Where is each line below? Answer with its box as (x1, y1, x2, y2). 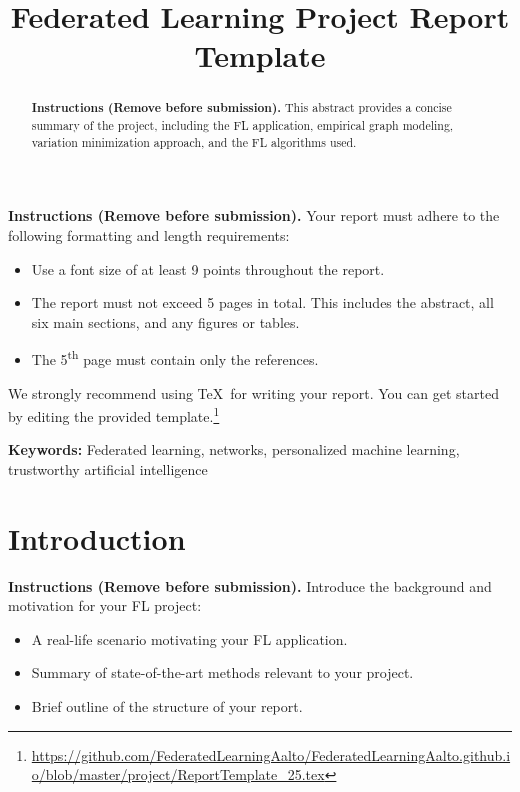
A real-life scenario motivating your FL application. (31, 628, 348, 649)
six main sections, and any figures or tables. (31, 311, 300, 332)
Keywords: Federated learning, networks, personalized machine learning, (8, 439, 460, 460)
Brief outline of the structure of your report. (31, 696, 303, 717)
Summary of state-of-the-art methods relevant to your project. (31, 662, 414, 683)
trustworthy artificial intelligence (8, 458, 208, 479)
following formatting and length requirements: (8, 224, 290, 245)
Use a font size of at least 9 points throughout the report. (31, 258, 385, 279)
